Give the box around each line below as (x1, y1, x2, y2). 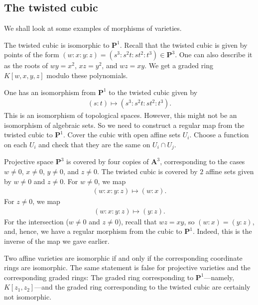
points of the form (4, 49, 59, 60)
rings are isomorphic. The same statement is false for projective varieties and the (4, 262, 251, 273)
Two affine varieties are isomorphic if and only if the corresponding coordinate (4, 252, 243, 263)
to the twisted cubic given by (109, 87, 198, 97)
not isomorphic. (4, 292, 52, 302)
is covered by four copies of (66, 156, 149, 167)
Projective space (4, 156, 54, 167)
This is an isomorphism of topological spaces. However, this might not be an (4, 110, 237, 120)
